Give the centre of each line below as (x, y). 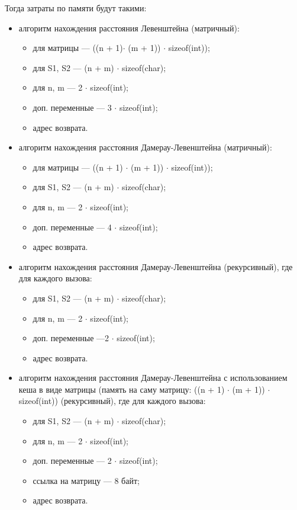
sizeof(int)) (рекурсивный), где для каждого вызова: (112, 401)
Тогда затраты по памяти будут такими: (76, 8)
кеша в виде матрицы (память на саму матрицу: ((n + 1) (122, 389)
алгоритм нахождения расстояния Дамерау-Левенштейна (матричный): (145, 147)
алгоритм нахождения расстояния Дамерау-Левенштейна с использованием (153, 378)
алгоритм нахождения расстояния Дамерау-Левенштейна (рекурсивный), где (156, 266)
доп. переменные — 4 (72, 227)
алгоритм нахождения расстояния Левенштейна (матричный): (129, 28)
